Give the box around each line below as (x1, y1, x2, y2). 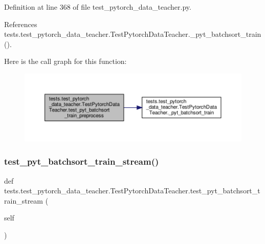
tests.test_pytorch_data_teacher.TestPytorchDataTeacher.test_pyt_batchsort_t (4, 185, 260, 196)
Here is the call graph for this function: (4, 56, 127, 66)
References (4, 18, 37, 29)
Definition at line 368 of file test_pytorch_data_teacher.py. (4, 2, 191, 12)
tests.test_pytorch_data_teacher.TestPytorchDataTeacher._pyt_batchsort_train (4, 29, 261, 39)
